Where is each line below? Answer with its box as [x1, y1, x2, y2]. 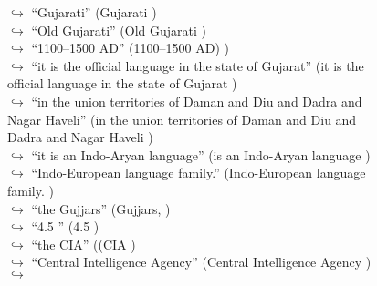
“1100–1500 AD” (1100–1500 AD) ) [31, 38, 229, 57]
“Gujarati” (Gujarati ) [31, 3, 157, 21]
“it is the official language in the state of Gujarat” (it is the [31, 56, 364, 75]
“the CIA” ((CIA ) [31, 234, 136, 253]
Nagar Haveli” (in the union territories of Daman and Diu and [7, 109, 357, 128]
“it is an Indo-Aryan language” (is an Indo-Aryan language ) [31, 145, 371, 164]
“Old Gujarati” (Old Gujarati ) [31, 20, 207, 39]
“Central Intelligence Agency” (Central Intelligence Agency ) [31, 252, 372, 271]
